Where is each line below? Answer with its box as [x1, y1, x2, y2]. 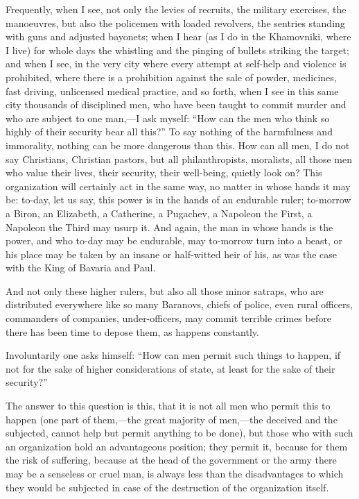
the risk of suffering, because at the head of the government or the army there [6, 453, 337, 467]
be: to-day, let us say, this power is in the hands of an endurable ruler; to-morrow [6, 192, 351, 207]
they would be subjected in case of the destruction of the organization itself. [6, 480, 329, 494]
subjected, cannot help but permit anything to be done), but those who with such [6, 425, 353, 440]
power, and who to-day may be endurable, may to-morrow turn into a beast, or [6, 233, 343, 248]
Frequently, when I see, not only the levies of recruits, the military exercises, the [6, 2, 347, 16]
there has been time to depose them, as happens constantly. [6, 324, 259, 339]
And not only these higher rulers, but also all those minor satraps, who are [6, 283, 324, 298]
